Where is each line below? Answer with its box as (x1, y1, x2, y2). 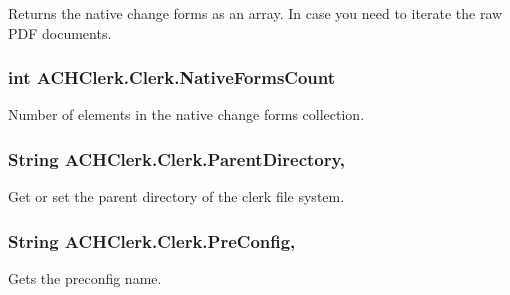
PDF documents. (8, 22, 112, 43)
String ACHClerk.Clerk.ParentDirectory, (8, 146, 346, 171)
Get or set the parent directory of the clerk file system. (8, 186, 345, 207)
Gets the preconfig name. (8, 268, 162, 289)
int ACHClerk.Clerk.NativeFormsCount (8, 65, 336, 90)
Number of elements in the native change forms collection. (8, 104, 365, 125)
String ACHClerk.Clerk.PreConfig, (8, 228, 296, 253)
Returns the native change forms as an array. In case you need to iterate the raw (8, 3, 503, 23)
